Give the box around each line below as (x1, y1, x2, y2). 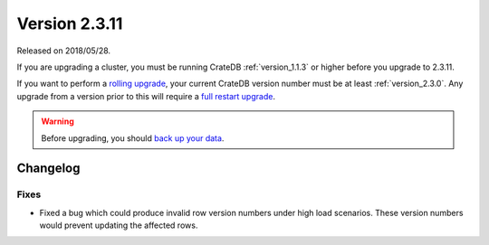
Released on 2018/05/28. (16, 45, 111, 56)
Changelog (16, 161, 81, 176)
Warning (41, 116, 74, 127)
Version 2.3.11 (16, 14, 123, 33)
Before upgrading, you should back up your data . (41, 132, 225, 144)
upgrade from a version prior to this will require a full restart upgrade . (16, 90, 276, 101)
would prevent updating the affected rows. (39, 220, 198, 231)
